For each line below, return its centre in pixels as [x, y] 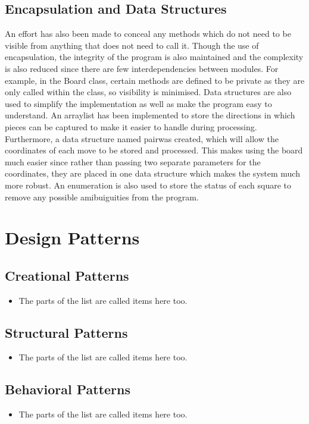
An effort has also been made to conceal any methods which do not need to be [148, 34]
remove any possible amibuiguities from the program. [102, 197]
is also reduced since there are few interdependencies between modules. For [142, 68]
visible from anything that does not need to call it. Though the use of [132, 45]
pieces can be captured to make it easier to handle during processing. [131, 126]
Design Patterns [72, 238]
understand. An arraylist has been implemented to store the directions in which [150, 115]
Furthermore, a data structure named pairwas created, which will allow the [142, 138]
